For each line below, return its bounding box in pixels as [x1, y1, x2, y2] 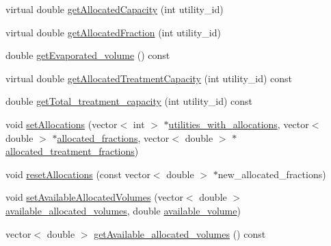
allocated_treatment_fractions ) [5, 144, 139, 158]
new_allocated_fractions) [217, 167, 326, 181]
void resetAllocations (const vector [5, 167, 150, 181]
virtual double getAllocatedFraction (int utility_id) [5, 25, 221, 39]
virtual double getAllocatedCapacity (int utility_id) [5, 2, 224, 16]
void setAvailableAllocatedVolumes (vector [5, 190, 183, 204]
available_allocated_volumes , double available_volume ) [5, 203, 241, 217]
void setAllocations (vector [5, 116, 118, 131]
